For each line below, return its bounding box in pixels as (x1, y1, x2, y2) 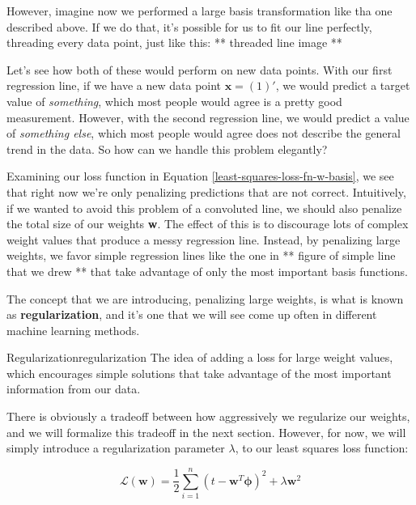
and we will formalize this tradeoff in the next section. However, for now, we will (6, 423, 406, 440)
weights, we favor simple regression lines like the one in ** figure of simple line (6, 247, 396, 264)
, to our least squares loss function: (235, 439, 409, 456)
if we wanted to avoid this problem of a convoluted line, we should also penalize (6, 199, 402, 216)
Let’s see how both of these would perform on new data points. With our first (6, 61, 393, 78)
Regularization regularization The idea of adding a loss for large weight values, (6, 349, 393, 366)
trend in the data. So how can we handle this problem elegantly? (6, 140, 328, 157)
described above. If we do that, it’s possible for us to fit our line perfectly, (6, 18, 372, 35)
